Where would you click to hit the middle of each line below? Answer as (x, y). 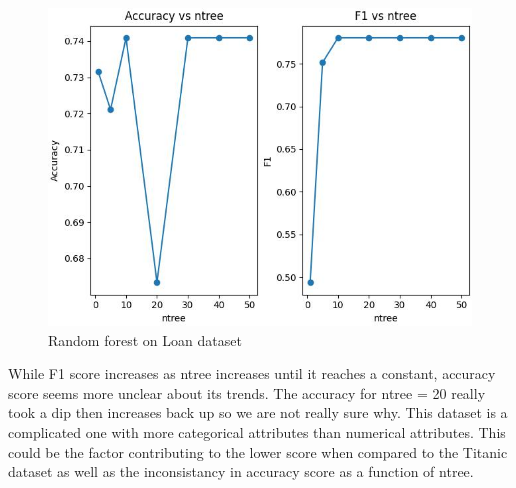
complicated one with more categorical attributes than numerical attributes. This (257, 431)
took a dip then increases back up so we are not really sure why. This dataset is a (258, 412)
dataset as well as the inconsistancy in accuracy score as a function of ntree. (241, 471)
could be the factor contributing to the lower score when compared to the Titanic (258, 451)
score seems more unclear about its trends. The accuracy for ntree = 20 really (247, 392)
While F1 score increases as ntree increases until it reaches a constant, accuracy (252, 373)
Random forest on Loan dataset (145, 339)
